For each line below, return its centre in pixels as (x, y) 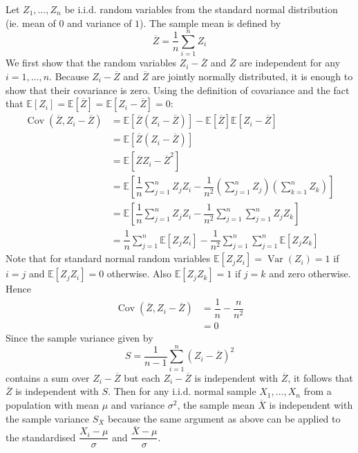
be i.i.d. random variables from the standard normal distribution (201, 9)
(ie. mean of (31, 22)
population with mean (52, 404)
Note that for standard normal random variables (108, 258)
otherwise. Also (139, 274)
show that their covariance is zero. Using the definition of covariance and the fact (178, 90)
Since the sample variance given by (79, 338)
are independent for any (290, 63)
